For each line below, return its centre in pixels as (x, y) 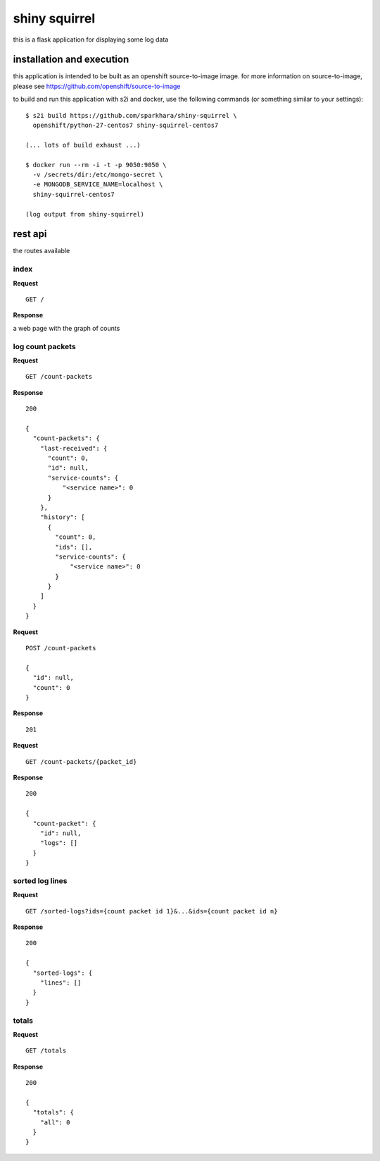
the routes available (42, 251)
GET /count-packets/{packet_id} (81, 761)
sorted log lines (40, 880)
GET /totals (46, 1051)
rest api (30, 234)
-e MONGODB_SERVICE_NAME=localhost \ (98, 184)
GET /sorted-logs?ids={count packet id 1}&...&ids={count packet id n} (152, 911)
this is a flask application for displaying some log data (91, 39)
